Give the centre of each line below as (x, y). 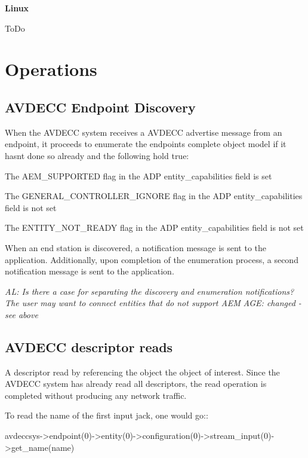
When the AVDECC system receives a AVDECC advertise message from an (144, 132)
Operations (51, 69)
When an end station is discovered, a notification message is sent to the (136, 247)
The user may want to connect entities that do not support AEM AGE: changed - (153, 303)
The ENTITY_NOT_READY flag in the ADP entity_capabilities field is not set (154, 228)
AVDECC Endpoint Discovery (100, 107)
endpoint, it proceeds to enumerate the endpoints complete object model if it (146, 144)
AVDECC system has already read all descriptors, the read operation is (136, 384)
